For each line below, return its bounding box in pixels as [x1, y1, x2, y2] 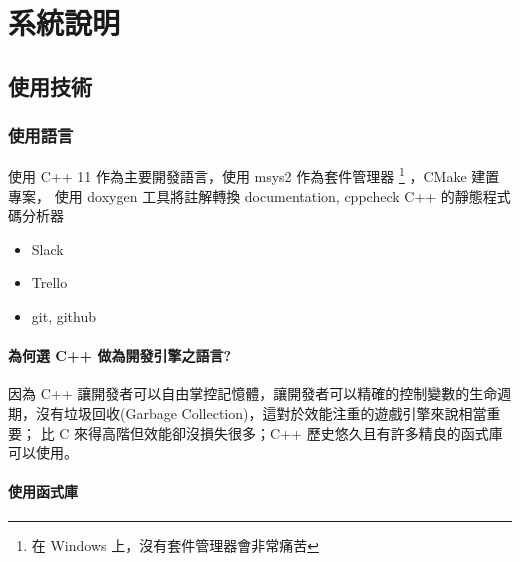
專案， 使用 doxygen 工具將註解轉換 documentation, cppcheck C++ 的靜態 [8, 185, 483, 206]
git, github [31, 306, 96, 326]
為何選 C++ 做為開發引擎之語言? [8, 345, 231, 366]
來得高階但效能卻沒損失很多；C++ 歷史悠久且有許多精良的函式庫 [74, 422, 503, 443]
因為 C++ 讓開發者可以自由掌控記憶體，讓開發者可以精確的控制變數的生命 [8, 383, 498, 404]
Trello [31, 272, 68, 293]
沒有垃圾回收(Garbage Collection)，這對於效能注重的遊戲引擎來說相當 [35, 402, 487, 423]
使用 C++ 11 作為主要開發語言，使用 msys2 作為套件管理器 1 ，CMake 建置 [8, 163, 500, 187]
